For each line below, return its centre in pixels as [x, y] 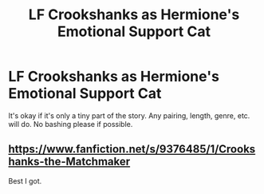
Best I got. [25, 180]
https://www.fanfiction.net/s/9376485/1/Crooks [132, 149]
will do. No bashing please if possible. [71, 124]
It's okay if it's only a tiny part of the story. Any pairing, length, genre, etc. [129, 115]
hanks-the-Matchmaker [69, 162]
